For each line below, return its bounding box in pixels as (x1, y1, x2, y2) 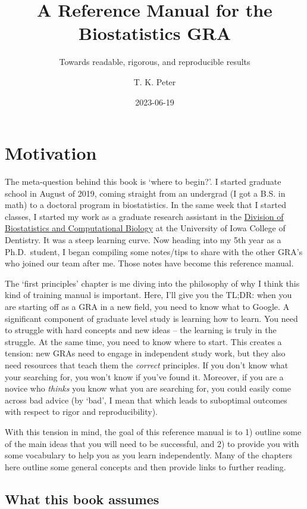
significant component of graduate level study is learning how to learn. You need (5, 312, 298, 324)
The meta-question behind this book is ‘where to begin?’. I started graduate (5, 175, 281, 188)
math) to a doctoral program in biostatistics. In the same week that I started (5, 198, 287, 211)
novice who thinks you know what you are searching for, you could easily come (5, 382, 291, 395)
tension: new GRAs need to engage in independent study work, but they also (5, 347, 286, 359)
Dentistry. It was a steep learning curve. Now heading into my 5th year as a (5, 234, 281, 246)
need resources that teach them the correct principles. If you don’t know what (5, 358, 289, 371)
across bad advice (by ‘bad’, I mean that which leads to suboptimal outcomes (5, 393, 287, 406)
